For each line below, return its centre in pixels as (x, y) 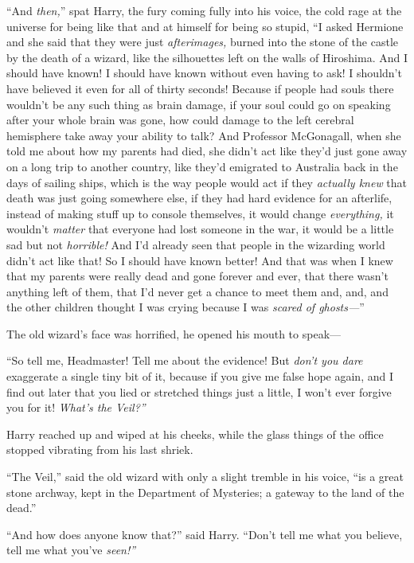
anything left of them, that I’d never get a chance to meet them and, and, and (197, 291)
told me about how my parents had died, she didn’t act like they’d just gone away (207, 151)
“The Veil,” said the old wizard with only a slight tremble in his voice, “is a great (205, 477)
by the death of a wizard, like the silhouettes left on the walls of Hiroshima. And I (207, 57)
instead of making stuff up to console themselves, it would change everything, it (200, 213)
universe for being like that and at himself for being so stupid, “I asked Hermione (205, 26)
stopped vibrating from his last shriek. (100, 450)
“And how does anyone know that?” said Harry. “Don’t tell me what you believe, (205, 534)
